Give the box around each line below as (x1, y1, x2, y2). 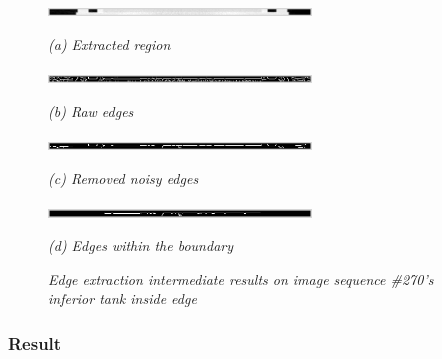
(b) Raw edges (48, 100, 134, 121)
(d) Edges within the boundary (48, 235, 233, 256)
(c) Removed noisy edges (48, 167, 199, 188)
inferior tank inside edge (48, 288, 197, 309)
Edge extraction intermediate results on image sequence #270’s (48, 268, 434, 289)
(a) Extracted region (48, 33, 171, 54)
